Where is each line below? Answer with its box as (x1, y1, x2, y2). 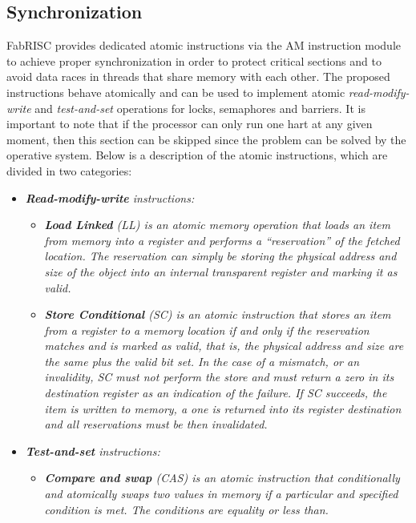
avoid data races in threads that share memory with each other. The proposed (6, 68, 390, 85)
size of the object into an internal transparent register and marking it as (44, 263, 398, 280)
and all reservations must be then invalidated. (44, 416, 268, 432)
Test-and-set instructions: (25, 442, 160, 459)
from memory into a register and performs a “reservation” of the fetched (44, 231, 400, 248)
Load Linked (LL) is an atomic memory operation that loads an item (44, 216, 390, 233)
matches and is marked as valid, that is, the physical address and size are (44, 337, 404, 354)
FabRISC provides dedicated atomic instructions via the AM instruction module (6, 37, 402, 54)
